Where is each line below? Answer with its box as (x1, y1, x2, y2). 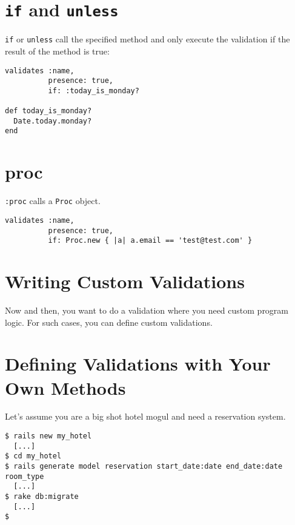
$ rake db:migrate (5, 492, 79, 501)
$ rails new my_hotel (5, 432, 92, 441)
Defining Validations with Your (5, 351, 271, 376)
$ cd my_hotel (5, 452, 62, 461)
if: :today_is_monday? (48, 86, 139, 95)
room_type (5, 472, 44, 481)
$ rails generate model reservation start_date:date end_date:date (5, 462, 283, 471)
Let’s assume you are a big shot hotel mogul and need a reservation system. (5, 410, 286, 423)
